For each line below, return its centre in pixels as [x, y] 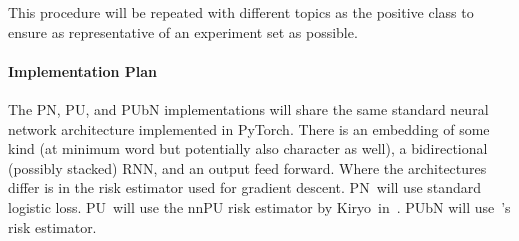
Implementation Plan [83, 70]
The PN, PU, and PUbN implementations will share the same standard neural [248, 108]
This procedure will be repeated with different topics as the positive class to [241, 12]
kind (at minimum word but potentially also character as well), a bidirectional [248, 148]
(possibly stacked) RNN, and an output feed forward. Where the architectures [247, 167]
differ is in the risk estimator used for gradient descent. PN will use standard [245, 187]
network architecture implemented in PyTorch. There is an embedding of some [249, 128]
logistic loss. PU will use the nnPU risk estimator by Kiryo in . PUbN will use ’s [259, 206]
